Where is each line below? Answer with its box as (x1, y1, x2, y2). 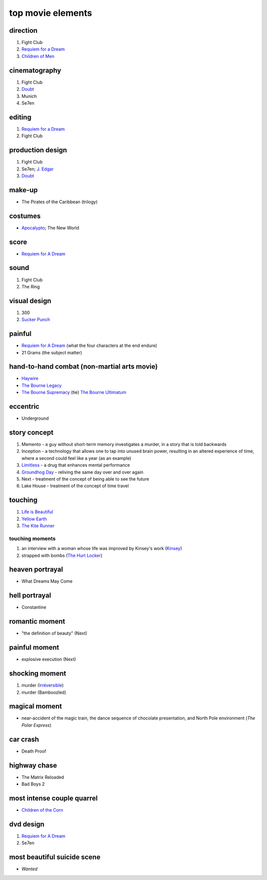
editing (9, 113, 32, 121)
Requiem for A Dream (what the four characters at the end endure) (21, 342, 158, 349)
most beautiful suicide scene (9, 853, 101, 862)
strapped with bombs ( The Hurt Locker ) (21, 552, 103, 558)
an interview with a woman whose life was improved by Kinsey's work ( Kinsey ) (21, 546, 182, 551)
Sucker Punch (21, 317, 50, 323)
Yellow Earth (21, 516, 47, 522)
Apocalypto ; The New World (21, 224, 79, 230)
